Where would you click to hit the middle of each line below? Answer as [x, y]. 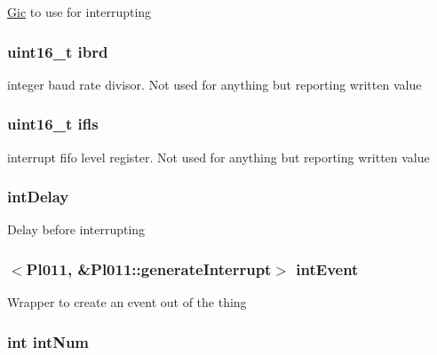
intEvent [327, 268]
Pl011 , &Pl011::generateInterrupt [149, 268]
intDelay [38, 197]
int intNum [48, 341]
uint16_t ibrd [58, 51]
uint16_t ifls [53, 124]
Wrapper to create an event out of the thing [127, 302]
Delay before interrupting [76, 229]
